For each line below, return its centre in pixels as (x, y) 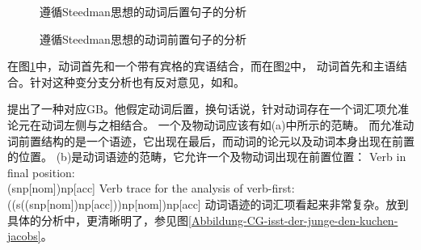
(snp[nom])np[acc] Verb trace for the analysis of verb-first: (151, 188)
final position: (41, 172)
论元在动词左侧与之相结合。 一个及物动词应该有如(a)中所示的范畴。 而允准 (205, 124)
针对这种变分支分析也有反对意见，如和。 (137, 81)
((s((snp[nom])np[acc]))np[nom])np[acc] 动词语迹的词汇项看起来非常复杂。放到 (208, 203)
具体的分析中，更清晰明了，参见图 (98, 220)
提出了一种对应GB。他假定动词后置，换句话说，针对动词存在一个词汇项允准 (208, 109)
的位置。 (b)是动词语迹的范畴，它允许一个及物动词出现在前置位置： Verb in (207, 157)
